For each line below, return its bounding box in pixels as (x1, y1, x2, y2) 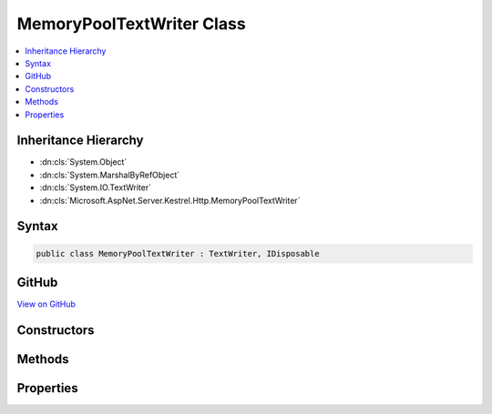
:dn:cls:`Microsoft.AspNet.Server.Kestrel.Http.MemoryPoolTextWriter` (39, 195, 301, 206)
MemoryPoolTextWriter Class (16, 14, 246, 34)
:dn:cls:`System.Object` (39, 157, 128, 167)
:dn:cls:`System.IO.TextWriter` (39, 182, 152, 193)
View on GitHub (16, 298, 77, 309)
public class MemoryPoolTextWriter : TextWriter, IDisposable (36, 248, 320, 258)
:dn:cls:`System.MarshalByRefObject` (39, 169, 180, 180)
